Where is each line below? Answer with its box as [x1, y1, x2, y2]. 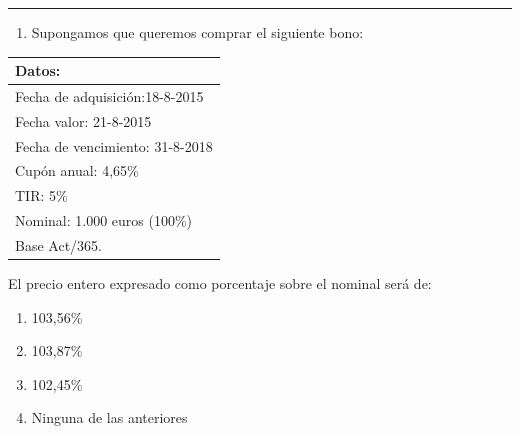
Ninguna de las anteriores [31, 407, 188, 428]
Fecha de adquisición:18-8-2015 [15, 85, 204, 106]
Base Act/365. [15, 235, 102, 255]
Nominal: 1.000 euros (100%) [15, 210, 193, 231]
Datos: [15, 60, 61, 81]
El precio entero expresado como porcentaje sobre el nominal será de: [8, 273, 432, 294]
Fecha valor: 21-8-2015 [15, 110, 152, 131]
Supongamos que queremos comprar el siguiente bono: [31, 22, 364, 42]
